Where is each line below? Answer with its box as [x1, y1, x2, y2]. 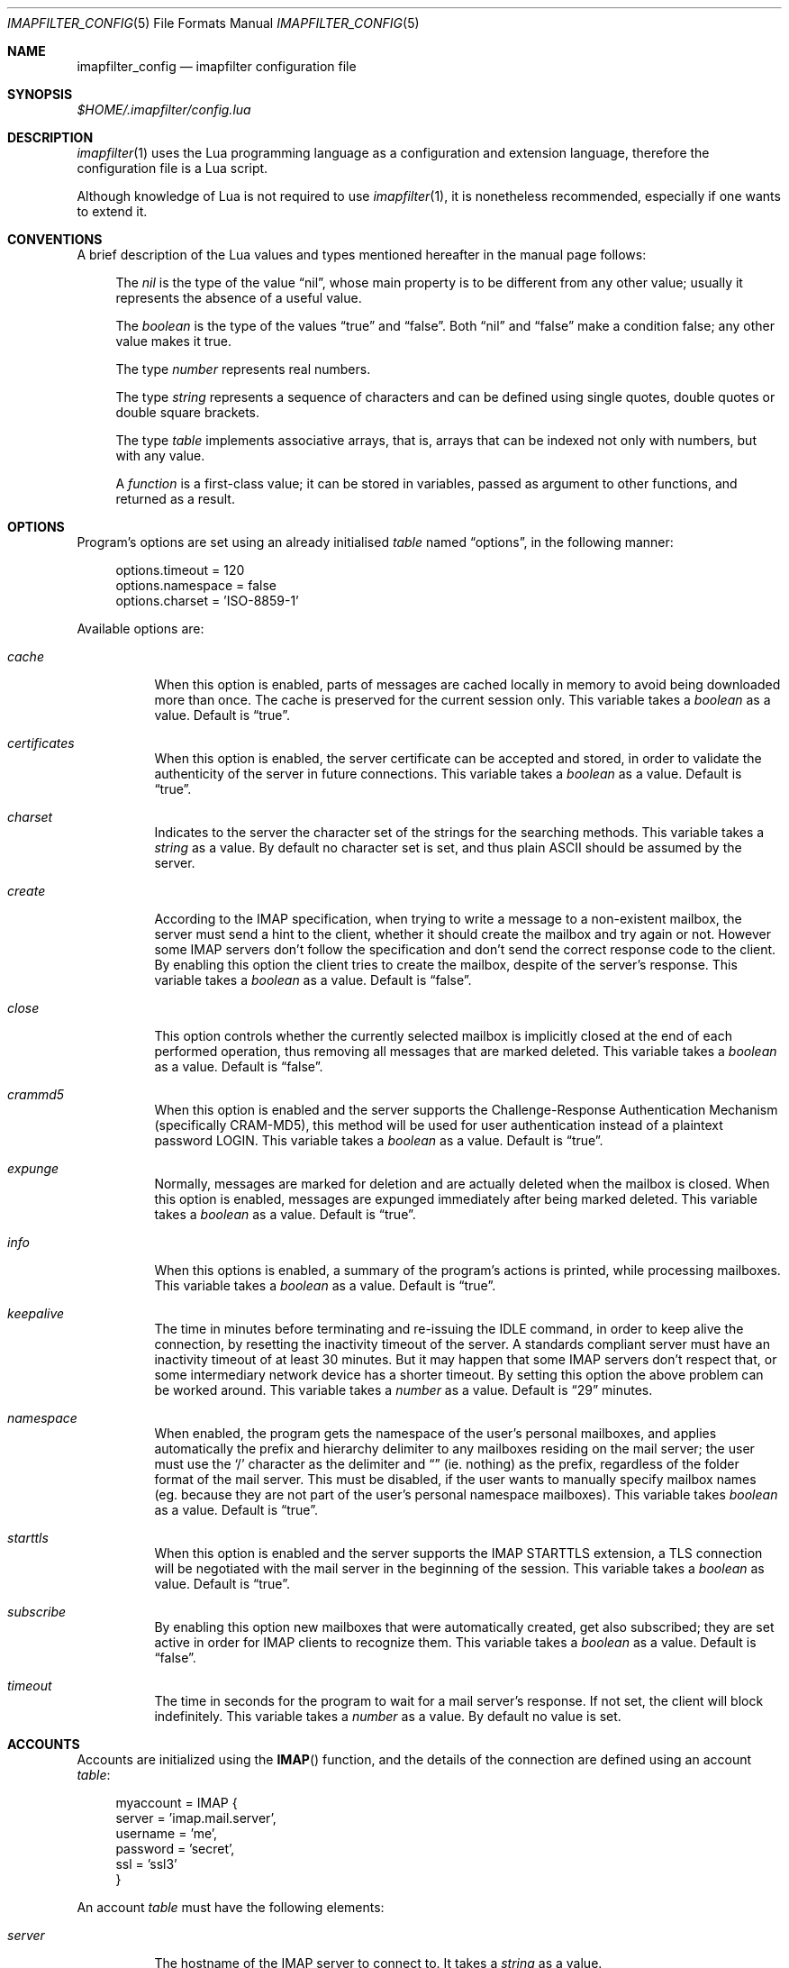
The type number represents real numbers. [115, 361, 371, 377]
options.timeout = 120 [115, 562, 245, 578]
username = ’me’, [115, 1826, 218, 1841]
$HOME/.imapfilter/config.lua [77, 102, 251, 117]
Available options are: [77, 621, 204, 636]
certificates [7, 735, 75, 751]
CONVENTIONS [7, 232, 103, 247]
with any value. [115, 448, 205, 463]
